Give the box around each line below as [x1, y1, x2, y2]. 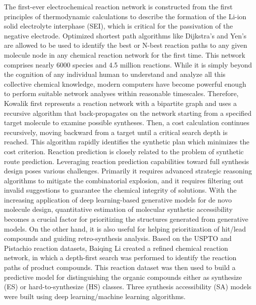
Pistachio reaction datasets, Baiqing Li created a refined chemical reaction [4, 242, 228, 253]
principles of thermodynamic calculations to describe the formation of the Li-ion [4, 11, 247, 21]
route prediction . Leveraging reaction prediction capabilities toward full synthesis [4, 156, 249, 166]
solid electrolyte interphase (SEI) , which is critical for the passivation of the [4, 21, 233, 31]
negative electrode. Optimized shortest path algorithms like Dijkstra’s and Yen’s [4, 30, 247, 40]
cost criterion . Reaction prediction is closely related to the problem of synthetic [4, 146, 244, 156]
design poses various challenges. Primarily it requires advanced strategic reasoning [4, 166, 252, 176]
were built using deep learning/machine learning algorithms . [4, 291, 186, 301]
